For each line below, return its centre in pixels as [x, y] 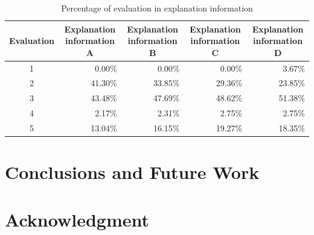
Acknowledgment [77, 219]
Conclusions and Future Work [132, 172]
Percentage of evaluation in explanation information [157, 8]
